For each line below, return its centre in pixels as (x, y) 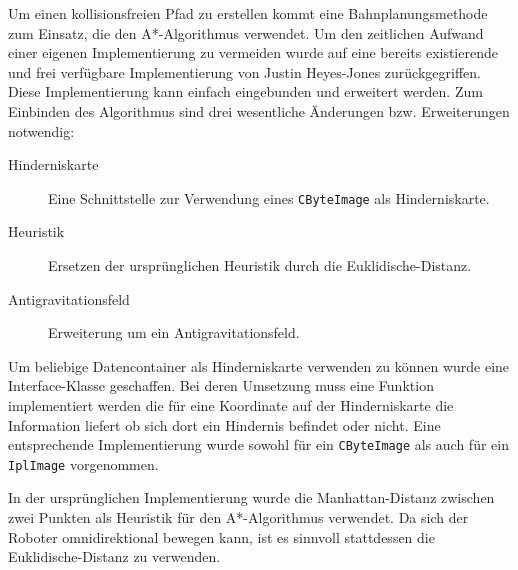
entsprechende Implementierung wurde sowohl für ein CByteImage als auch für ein (258, 444)
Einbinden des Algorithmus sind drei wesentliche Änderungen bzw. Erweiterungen (259, 110)
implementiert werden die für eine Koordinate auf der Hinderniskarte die (231, 404)
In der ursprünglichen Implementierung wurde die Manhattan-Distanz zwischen (251, 497)
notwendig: (41, 130)
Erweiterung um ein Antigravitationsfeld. (174, 332)
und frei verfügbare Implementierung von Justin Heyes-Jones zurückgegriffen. (244, 71)
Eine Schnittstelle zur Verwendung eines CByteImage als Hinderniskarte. (269, 197)
